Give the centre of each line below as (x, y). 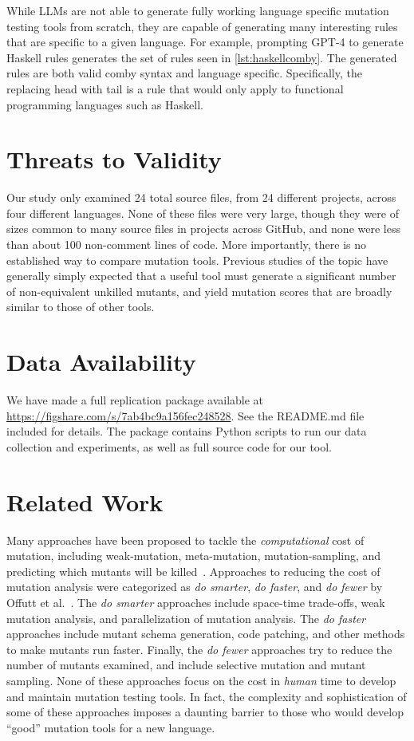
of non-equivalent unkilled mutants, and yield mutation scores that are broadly (199, 291)
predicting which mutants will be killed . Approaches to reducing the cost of (193, 571)
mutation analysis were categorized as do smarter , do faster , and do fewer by (195, 587)
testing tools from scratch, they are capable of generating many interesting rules (202, 26)
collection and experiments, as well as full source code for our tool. (170, 446)
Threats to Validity (114, 159)
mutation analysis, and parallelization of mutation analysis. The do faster (186, 618)
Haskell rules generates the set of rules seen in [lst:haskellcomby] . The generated (202, 57)
